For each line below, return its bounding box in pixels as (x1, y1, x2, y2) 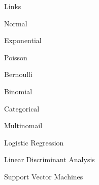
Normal (4, 18, 27, 28)
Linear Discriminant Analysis (4, 154, 95, 165)
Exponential (4, 35, 42, 46)
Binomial (4, 86, 32, 96)
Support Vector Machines (4, 171, 83, 181)
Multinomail (4, 120, 43, 131)
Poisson (4, 52, 27, 62)
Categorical (4, 103, 40, 114)
